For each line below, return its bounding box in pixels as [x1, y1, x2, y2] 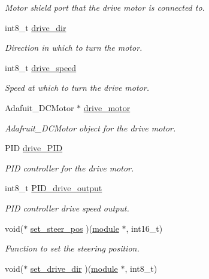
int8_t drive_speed [5, 61, 77, 73]
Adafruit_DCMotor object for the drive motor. [5, 121, 176, 134]
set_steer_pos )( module [30, 222, 119, 234]
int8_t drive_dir [5, 21, 66, 33]
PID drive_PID [5, 142, 63, 154]
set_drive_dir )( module [30, 262, 118, 274]
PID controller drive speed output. [5, 201, 129, 214]
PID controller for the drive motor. [5, 161, 134, 174]
